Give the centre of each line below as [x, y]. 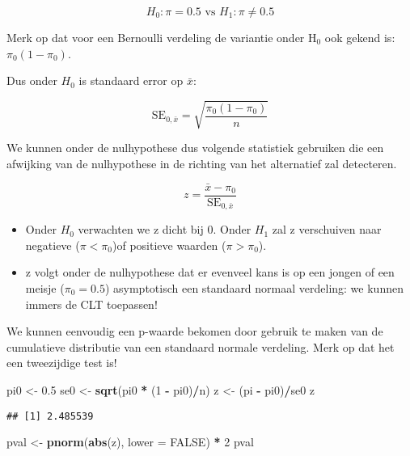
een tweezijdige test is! [62, 363]
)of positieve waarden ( [169, 245]
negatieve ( [53, 245]
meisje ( [45, 288]
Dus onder [32, 80]
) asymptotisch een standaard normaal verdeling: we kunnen [254, 288]
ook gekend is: [360, 37]
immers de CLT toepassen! [91, 304]
